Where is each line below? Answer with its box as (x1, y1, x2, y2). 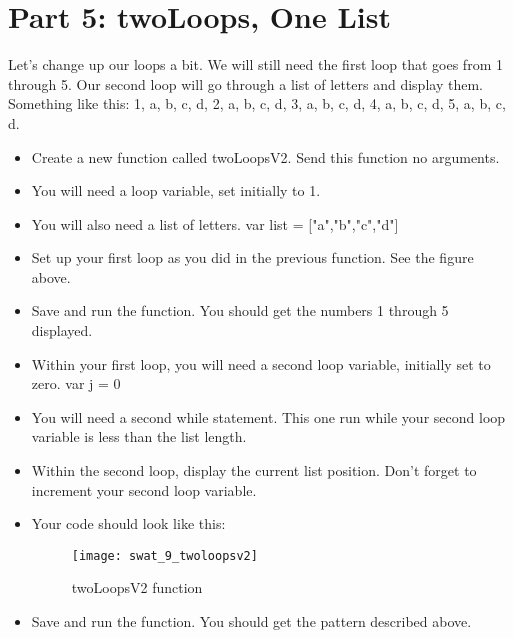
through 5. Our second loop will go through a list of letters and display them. (8, 73, 483, 94)
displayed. (31, 320, 93, 341)
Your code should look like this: (31, 513, 226, 534)
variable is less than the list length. (31, 426, 247, 447)
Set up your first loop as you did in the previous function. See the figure (31, 247, 474, 268)
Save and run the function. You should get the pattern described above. (31, 611, 472, 632)
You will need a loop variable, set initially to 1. (31, 180, 321, 201)
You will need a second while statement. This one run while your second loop (31, 406, 506, 427)
